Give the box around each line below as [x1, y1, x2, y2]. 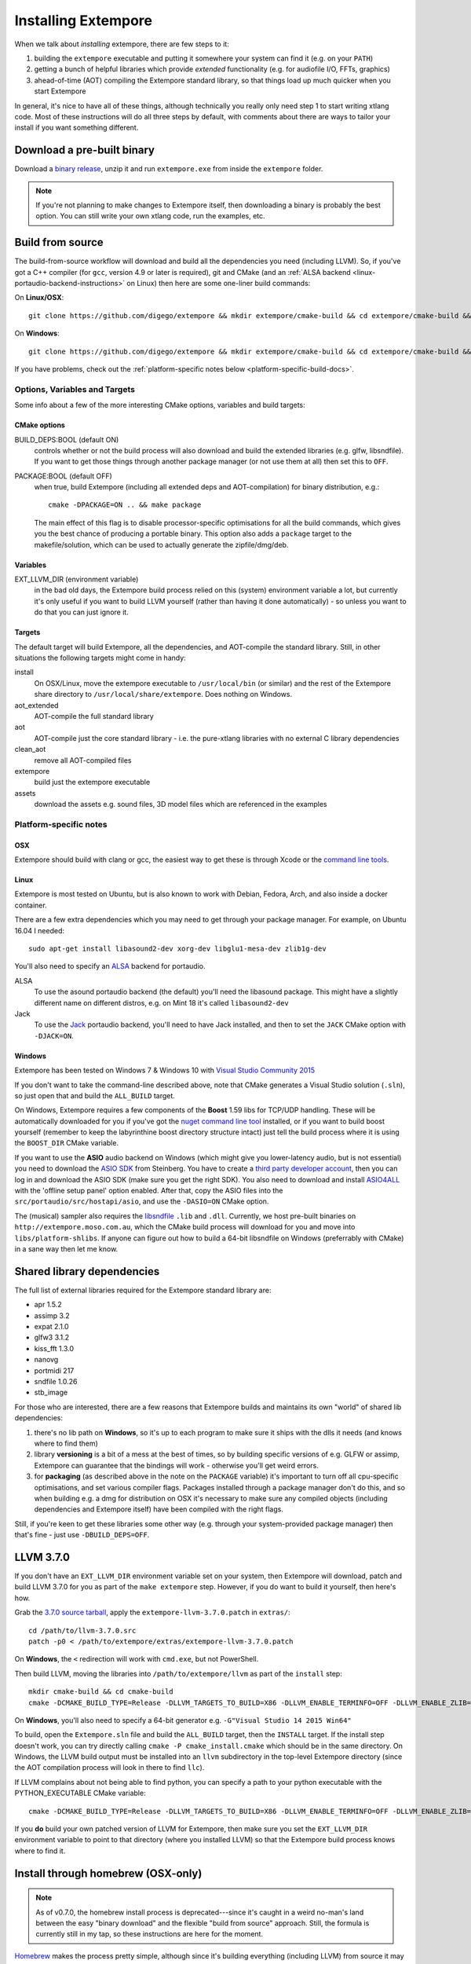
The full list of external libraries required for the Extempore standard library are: [14, 1285, 272, 1295]
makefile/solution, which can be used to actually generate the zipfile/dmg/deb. [34, 540, 289, 549]
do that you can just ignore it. [34, 607, 129, 617]
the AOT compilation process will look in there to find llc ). [14, 1763, 205, 1772]
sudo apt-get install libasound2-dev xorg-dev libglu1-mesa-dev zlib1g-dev [28, 944, 327, 953]
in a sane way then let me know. [14, 1244, 119, 1253]
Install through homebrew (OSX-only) [14, 1867, 203, 1880]
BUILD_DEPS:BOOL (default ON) [14, 434, 119, 444]
